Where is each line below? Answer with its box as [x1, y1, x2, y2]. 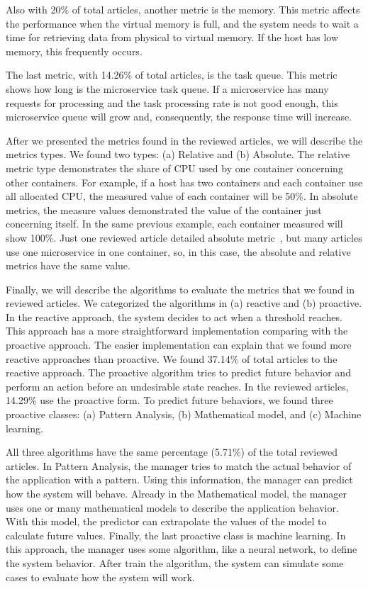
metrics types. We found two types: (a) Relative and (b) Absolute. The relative [6, 147, 350, 162]
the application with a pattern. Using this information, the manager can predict [6, 472, 353, 487]
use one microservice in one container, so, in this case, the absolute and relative [6, 244, 351, 259]
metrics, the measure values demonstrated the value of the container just [6, 202, 322, 217]
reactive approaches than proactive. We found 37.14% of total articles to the [6, 351, 338, 366]
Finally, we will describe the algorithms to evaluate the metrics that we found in [6, 281, 355, 296]
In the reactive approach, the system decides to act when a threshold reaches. [6, 309, 342, 324]
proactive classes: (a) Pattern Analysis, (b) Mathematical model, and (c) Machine [6, 407, 362, 422]
